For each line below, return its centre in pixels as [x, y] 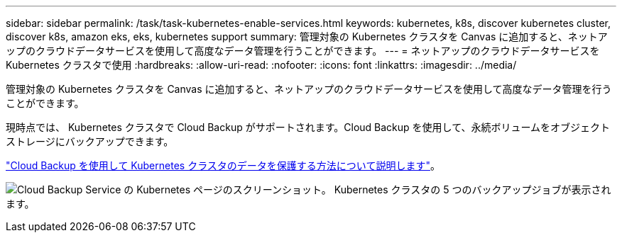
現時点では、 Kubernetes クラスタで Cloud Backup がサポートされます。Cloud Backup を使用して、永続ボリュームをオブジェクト [308, 127]
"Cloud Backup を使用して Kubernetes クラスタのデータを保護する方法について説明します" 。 [223, 165]
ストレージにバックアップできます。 [90, 141]
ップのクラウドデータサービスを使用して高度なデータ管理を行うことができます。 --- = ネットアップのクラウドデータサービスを [303, 51]
